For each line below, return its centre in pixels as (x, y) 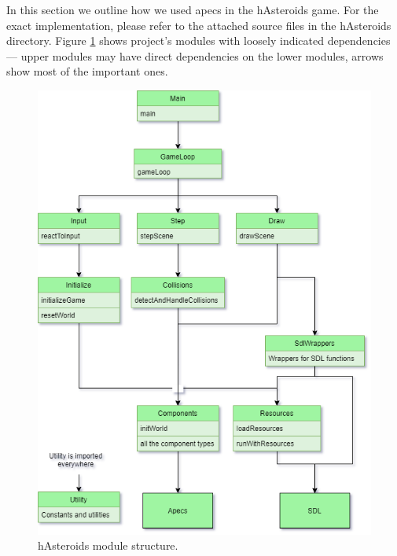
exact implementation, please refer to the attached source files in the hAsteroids (199, 25)
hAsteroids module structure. (108, 545)
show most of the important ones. (87, 71)
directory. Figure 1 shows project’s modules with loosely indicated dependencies (198, 41)
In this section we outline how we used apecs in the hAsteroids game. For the (193, 9)
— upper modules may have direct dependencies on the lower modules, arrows (195, 55)
